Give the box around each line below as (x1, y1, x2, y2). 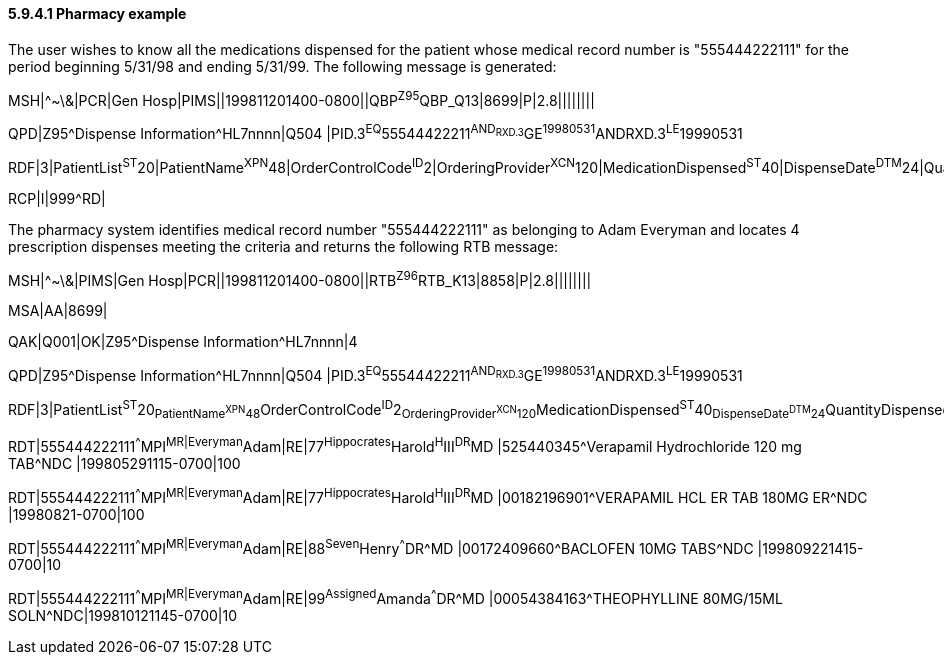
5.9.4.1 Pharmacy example (8, 5, 187, 22)
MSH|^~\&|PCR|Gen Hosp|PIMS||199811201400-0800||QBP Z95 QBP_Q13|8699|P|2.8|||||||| (8, 88, 595, 109)
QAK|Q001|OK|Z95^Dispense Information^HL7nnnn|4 (8, 333, 358, 351)
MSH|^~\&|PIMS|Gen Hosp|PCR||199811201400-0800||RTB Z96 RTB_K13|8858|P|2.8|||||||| (8, 268, 592, 289)
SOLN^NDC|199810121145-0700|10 (8, 606, 238, 624)
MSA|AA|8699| (8, 302, 108, 320)
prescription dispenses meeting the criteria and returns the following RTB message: (8, 237, 559, 255)
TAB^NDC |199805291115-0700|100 (8, 455, 241, 472)
